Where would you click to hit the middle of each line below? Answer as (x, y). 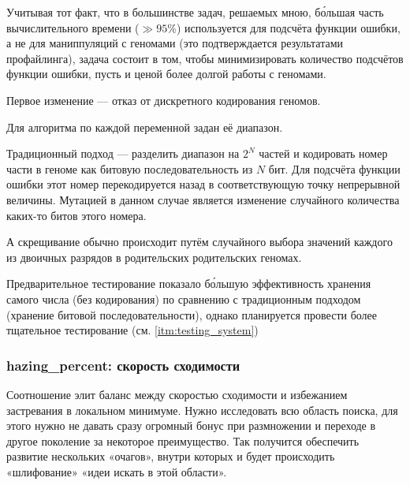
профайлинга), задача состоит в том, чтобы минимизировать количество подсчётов (205, 58)
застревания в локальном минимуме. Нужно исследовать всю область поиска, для (202, 410)
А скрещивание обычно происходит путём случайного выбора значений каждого (199, 242)
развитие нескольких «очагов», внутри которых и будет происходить (171, 456)
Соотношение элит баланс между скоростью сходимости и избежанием (177, 394)
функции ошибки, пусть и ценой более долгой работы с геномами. (166, 74)
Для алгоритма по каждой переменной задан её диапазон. (145, 127)
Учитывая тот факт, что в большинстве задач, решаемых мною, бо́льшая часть (195, 12)
